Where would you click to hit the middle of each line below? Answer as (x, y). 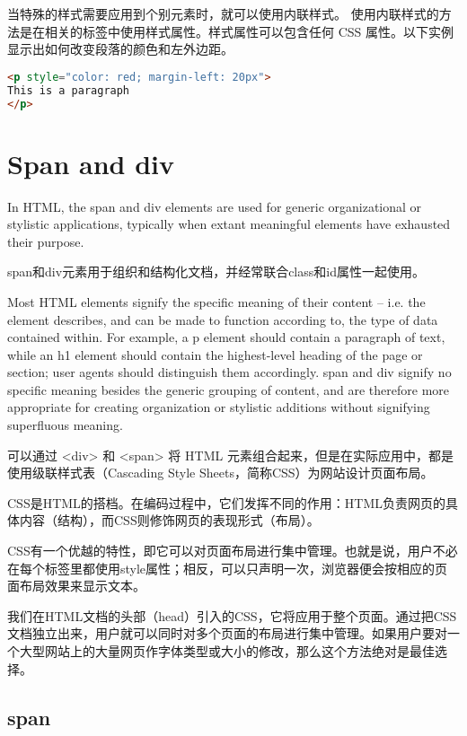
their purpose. (46, 241)
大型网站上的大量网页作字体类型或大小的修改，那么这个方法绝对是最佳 (227, 651)
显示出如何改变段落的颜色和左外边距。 (120, 49)
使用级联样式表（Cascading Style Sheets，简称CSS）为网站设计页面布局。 (220, 473)
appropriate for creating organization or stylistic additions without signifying (219, 407)
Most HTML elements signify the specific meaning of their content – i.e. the (216, 301)
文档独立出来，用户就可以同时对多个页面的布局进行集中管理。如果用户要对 (227, 633)
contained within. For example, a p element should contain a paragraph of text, (226, 337)
